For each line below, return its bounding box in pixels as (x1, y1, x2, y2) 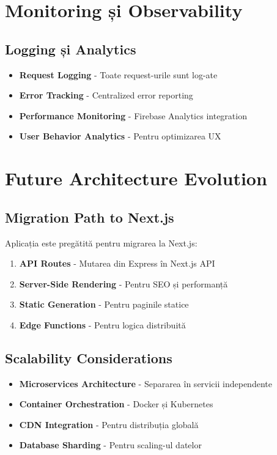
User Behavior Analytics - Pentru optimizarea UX (19, 130, 221, 142)
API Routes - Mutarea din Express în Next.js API (19, 257, 215, 270)
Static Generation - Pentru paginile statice (19, 298, 189, 311)
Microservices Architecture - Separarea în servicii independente (19, 377, 272, 390)
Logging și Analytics (5, 39, 136, 58)
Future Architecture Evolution (5, 166, 267, 191)
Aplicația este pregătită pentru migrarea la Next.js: (5, 236, 198, 249)
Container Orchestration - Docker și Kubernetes (19, 398, 213, 410)
